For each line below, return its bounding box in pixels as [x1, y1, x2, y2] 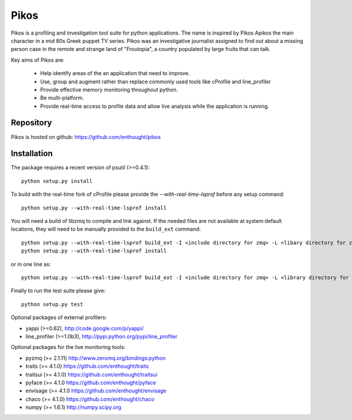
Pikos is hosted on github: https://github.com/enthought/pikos [11, 133, 161, 140]
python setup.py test [21, 301, 83, 307]
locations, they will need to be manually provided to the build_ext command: [11, 226, 201, 233]
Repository [11, 118, 52, 128]
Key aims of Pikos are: [11, 56, 65, 63]
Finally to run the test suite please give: [11, 287, 106, 294]
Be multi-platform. [40, 94, 84, 101]
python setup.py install [21, 178, 93, 184]
